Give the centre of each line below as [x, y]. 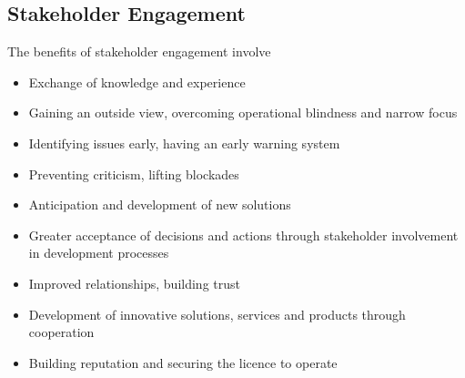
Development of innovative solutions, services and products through [217, 314]
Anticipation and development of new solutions [160, 204]
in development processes [99, 253]
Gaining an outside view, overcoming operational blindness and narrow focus [243, 112]
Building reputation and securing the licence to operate [183, 362]
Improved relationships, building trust [134, 283]
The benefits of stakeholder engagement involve [139, 51]
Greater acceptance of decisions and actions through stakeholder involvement [243, 235]
